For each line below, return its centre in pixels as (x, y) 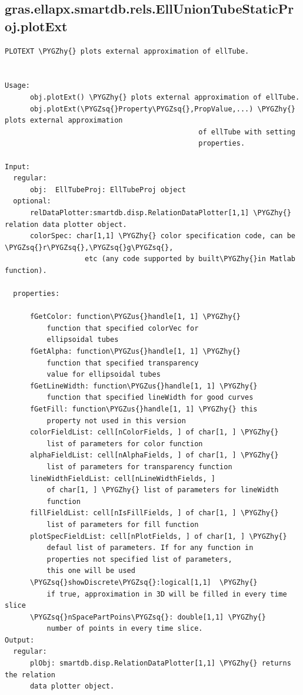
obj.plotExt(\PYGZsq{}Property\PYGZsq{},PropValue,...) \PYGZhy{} (162, 109)
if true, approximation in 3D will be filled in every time (167, 594)
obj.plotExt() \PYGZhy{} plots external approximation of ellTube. (165, 97)
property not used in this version (116, 421)
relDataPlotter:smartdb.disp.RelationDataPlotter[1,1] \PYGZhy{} (160, 213)
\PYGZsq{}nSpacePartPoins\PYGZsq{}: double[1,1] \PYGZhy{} (148, 617)
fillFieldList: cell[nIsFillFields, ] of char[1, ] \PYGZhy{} (154, 513)
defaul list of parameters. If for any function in (150, 548)
